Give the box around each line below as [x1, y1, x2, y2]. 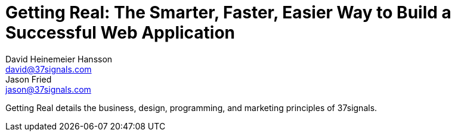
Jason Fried [5, 74, 52, 84]
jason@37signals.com [5, 84, 91, 94]
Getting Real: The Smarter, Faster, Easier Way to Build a [5, 2, 451, 23]
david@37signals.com [5, 64, 92, 74]
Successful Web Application [5, 23, 235, 43]
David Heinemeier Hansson [5, 53, 113, 64]
